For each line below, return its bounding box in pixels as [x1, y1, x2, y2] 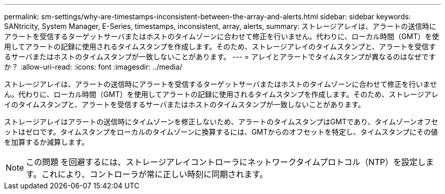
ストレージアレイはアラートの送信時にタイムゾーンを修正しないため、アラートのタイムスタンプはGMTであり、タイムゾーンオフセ [4, 117, 438, 126]
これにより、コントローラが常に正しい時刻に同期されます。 [41, 169, 268, 179]
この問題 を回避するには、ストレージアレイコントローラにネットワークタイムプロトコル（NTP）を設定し [26, 157, 426, 167]
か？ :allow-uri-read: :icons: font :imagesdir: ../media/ [4, 62, 182, 71]
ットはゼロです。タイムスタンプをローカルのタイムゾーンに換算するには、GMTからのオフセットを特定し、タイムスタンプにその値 [4, 127, 438, 136]
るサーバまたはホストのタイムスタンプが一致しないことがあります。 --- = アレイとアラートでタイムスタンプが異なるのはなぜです [4, 52, 436, 61]
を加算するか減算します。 [4, 138, 89, 146]
